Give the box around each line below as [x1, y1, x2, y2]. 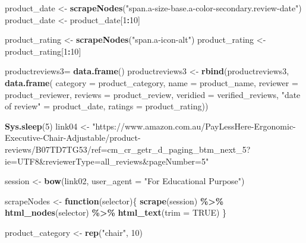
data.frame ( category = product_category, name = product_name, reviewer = [5, 76, 298, 89]
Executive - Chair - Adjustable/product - [5, 131, 141, 144]
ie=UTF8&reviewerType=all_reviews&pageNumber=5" [5, 154, 209, 167]
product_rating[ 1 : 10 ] [5, 45, 81, 57]
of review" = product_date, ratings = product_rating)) [5, 100, 209, 112]
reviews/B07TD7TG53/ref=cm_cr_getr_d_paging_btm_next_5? [5, 143, 251, 155]
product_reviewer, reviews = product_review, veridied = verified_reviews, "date [5, 88, 301, 100]
